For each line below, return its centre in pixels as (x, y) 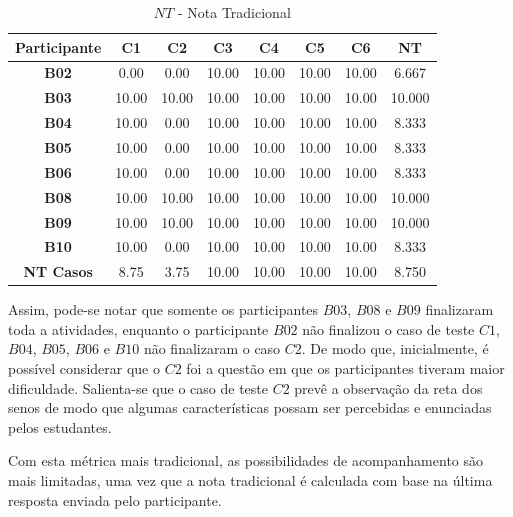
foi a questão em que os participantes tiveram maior (345, 368)
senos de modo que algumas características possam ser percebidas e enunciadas (250, 407)
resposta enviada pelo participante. (115, 499)
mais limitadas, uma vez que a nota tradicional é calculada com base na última (250, 480)
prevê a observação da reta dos (388, 387)
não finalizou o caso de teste (388, 328)
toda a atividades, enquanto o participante (138, 328)
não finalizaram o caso (212, 348)
